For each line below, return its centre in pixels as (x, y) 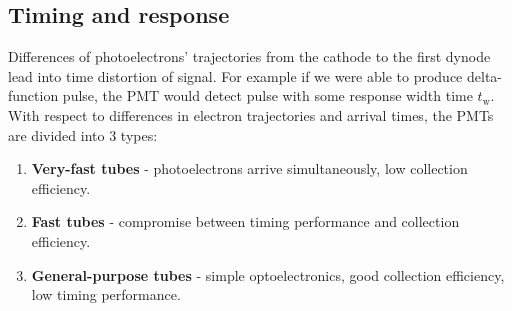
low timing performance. (106, 294)
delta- (484, 75)
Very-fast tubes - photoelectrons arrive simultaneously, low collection (249, 168)
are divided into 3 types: (83, 134)
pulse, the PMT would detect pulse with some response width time (267, 95)
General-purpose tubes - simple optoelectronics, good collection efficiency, (268, 274)
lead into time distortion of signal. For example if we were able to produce (235, 75)
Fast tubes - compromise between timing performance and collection (245, 221)
